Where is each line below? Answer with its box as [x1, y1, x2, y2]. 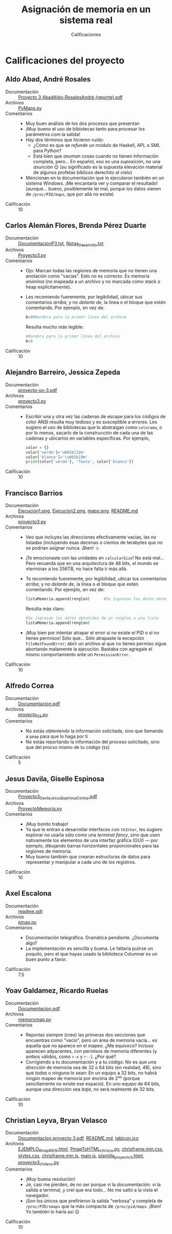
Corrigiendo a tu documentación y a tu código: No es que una [25, 1058, 157, 1065]
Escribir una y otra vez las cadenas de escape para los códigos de [25, 413, 166, 419]
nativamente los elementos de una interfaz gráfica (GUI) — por [25, 837, 158, 843]
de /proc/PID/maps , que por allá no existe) [25, 191, 114, 197]
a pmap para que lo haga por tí [25, 733, 88, 740]
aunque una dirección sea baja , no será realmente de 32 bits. [25, 1086, 155, 1092]
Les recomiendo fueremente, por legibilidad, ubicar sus [25, 294, 142, 300]
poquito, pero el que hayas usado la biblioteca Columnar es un [25, 950, 158, 957]
